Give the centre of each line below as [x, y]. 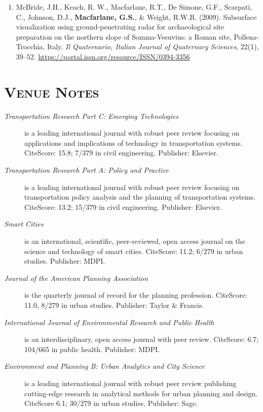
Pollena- [247, 36]
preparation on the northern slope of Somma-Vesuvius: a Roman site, [124, 36]
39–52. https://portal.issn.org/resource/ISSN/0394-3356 [103, 56]
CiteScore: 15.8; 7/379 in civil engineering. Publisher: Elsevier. [121, 153]
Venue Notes [52, 91]
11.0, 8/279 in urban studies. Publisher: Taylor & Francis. [114, 305]
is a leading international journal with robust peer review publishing [130, 383]
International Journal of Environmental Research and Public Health [109, 322]
